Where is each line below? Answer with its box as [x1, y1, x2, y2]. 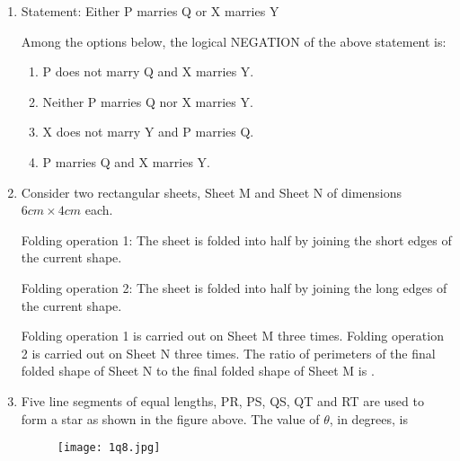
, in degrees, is [329, 409, 408, 428]
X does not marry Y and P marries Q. [42, 122, 254, 141]
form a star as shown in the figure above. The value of [21, 409, 320, 428]
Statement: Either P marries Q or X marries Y [21, 2, 279, 20]
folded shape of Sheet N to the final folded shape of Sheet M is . [21, 361, 375, 380]
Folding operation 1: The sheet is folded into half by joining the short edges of [21, 230, 452, 249]
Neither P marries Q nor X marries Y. [42, 92, 253, 111]
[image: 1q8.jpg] [57, 441, 161, 455]
